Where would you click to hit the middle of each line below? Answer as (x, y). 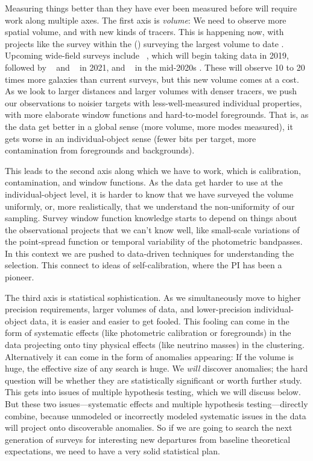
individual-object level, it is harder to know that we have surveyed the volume (149, 194)
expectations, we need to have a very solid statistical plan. (112, 451)
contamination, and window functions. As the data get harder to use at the (144, 182)
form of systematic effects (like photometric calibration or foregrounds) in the (148, 333)
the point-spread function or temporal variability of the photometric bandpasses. (154, 241)
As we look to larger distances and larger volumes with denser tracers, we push (151, 91)
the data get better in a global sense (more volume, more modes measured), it (149, 126)
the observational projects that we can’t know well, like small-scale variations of (152, 229)
